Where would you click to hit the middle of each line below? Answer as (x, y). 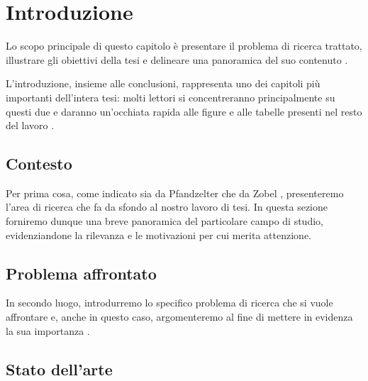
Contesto (39, 164)
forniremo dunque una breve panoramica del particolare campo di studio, (165, 221)
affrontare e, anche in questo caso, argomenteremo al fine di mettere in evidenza (179, 317)
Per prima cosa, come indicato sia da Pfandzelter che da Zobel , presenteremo (175, 193)
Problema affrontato (81, 273)
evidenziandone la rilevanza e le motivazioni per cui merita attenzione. (158, 234)
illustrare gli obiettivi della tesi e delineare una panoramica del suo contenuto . (177, 59)
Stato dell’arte (59, 369)
